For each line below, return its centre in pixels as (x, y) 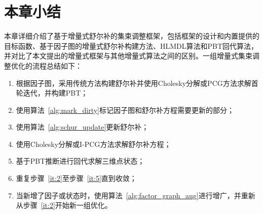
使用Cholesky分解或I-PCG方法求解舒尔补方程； (93, 144)
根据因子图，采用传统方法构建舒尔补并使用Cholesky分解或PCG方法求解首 (137, 83)
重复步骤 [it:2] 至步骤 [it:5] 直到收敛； (76, 178)
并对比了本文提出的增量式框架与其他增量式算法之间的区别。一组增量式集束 (128, 56)
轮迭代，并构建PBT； (52, 93)
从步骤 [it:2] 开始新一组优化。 (64, 205)
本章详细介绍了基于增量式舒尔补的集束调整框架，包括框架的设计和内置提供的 (132, 36)
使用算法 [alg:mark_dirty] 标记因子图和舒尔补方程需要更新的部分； (125, 110)
